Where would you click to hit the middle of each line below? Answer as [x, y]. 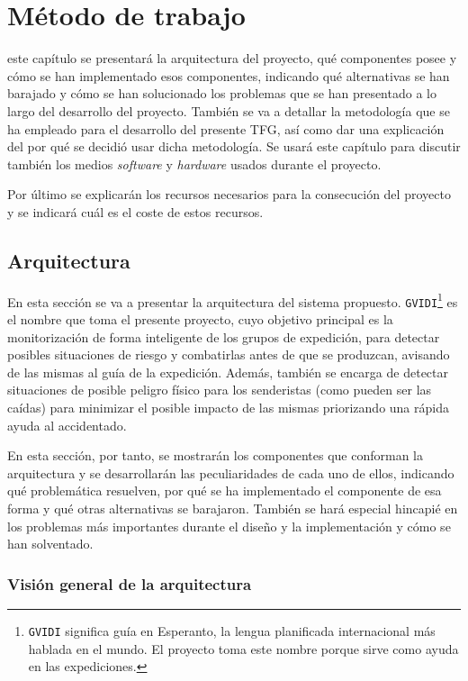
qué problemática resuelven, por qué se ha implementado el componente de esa [225, 490]
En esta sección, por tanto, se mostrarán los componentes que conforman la [215, 455]
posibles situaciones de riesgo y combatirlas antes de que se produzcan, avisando [229, 354]
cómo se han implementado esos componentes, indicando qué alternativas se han [229, 75]
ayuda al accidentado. [67, 425]
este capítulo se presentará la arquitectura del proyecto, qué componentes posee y [232, 58]
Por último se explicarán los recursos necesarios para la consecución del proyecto [229, 194]
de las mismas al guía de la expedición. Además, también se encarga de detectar [228, 372]
